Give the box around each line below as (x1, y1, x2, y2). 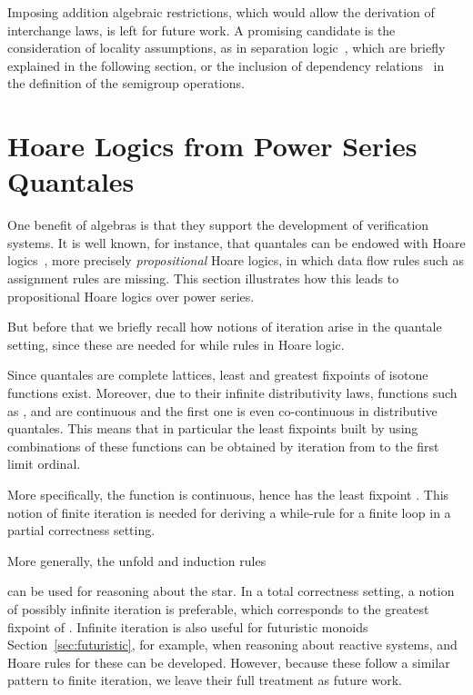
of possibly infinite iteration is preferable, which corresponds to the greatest (7, 599, 429, 618)
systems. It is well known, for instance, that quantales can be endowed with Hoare (7, 233, 466, 252)
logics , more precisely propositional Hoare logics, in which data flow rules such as (7, 251, 464, 270)
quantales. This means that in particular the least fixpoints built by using (7, 419, 418, 438)
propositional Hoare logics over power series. (7, 286, 255, 305)
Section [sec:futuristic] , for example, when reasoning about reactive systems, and (7, 635, 458, 654)
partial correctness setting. (7, 521, 156, 540)
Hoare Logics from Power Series (7, 127, 418, 164)
